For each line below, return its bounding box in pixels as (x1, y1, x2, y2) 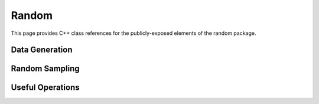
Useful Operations (11, 83, 80, 93)
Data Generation (11, 45, 73, 55)
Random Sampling (11, 64, 80, 74)
